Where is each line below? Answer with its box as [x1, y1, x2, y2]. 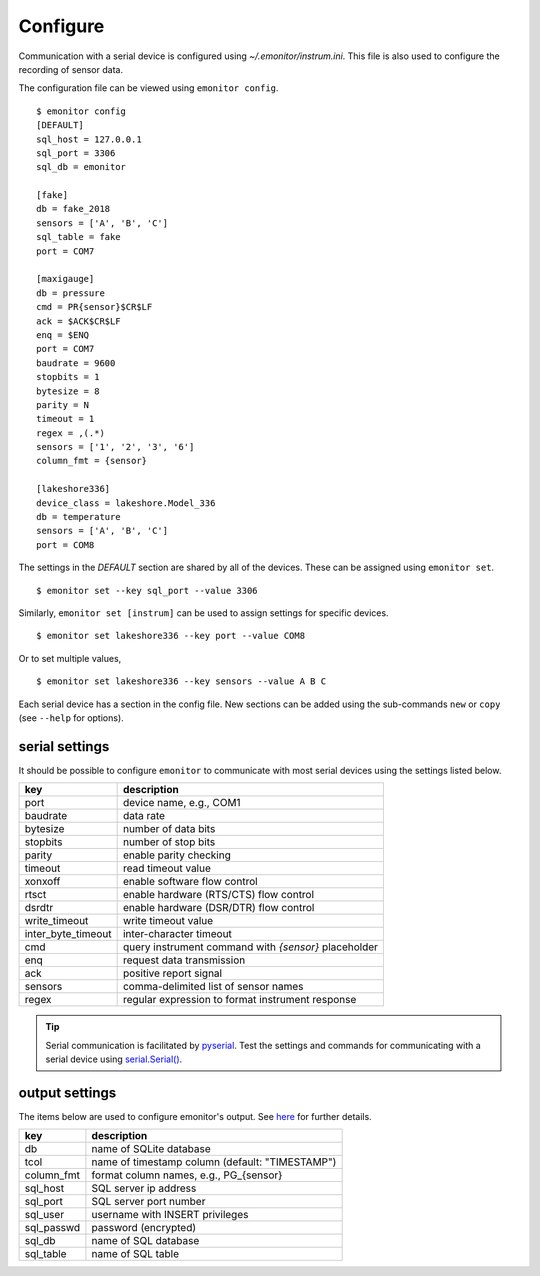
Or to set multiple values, [18, 652, 122, 664]
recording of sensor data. [18, 63, 124, 75]
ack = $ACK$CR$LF [36, 315, 121, 327]
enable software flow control [122, 875, 259, 889]
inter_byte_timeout [24, 927, 112, 941]
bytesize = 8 [36, 385, 100, 397]
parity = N [36, 399, 90, 410]
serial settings [18, 738, 110, 755]
